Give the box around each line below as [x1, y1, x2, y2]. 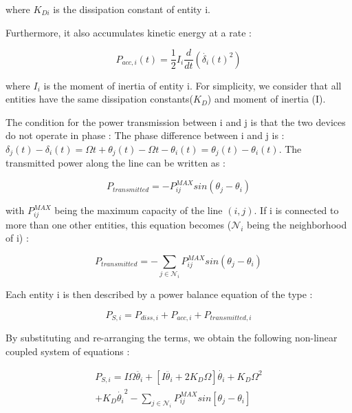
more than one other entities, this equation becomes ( [5, 217, 232, 231]
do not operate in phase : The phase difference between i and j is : [5, 128, 285, 142]
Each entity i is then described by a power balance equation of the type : [5, 287, 313, 301]
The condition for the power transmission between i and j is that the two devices [5, 114, 346, 129]
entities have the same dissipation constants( [5, 92, 194, 106]
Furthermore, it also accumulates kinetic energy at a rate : [5, 25, 252, 39]
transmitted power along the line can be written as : [5, 156, 225, 170]
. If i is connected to [254, 203, 339, 218]
